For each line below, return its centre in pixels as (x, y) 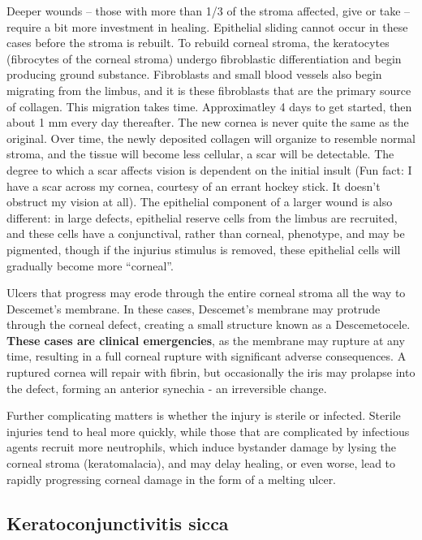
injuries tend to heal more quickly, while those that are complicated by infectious (208, 431)
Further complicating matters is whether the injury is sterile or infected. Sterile (204, 415)
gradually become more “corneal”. (90, 265)
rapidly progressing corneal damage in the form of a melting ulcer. (172, 479)
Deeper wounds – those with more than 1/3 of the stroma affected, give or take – (209, 11)
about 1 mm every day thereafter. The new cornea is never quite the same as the (208, 122)
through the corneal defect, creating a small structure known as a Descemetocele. (209, 324)
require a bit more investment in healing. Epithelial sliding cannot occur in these (207, 26)
